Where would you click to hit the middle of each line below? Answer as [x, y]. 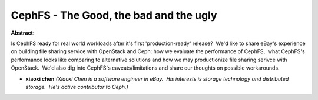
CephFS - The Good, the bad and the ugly [114, 15]
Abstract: [23, 33]
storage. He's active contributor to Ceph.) [77, 87]
